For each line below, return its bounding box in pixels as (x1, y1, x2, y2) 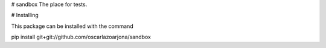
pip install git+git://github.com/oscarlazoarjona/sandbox (11, 33, 151, 41)
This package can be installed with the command (11, 23, 133, 30)
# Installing (11, 12, 39, 19)
